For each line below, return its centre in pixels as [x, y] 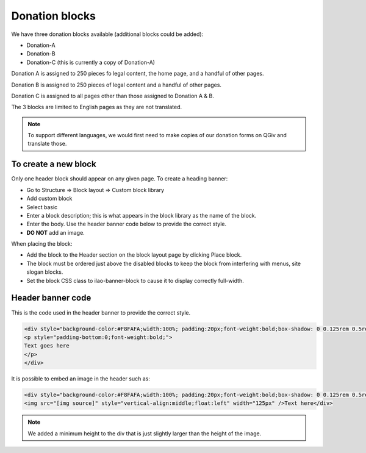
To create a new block [54, 164]
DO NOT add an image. [56, 232]
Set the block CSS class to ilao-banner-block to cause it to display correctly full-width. [135, 280]
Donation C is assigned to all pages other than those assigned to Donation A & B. [113, 96]
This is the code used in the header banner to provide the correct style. [101, 312]
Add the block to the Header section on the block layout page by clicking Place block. [134, 255]
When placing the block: [42, 244]
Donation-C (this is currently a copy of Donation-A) [91, 62]
